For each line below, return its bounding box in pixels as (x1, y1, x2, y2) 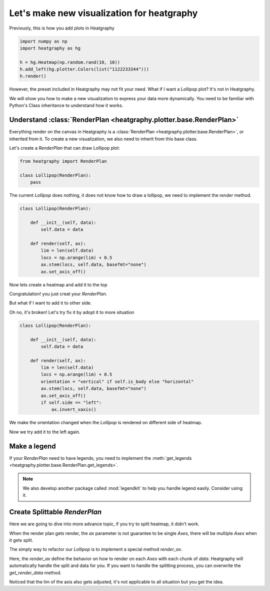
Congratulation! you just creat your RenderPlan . (9, 290, 107, 297)
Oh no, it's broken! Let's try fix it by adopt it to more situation (9, 309, 134, 315)
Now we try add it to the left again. (9, 429, 80, 435)
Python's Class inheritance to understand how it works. (9, 103, 123, 109)
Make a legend (9, 442, 56, 450)
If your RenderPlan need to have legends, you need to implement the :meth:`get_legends (9, 455, 192, 461)
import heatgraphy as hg (19, 45, 81, 51)
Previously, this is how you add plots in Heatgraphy (9, 25, 115, 31)
